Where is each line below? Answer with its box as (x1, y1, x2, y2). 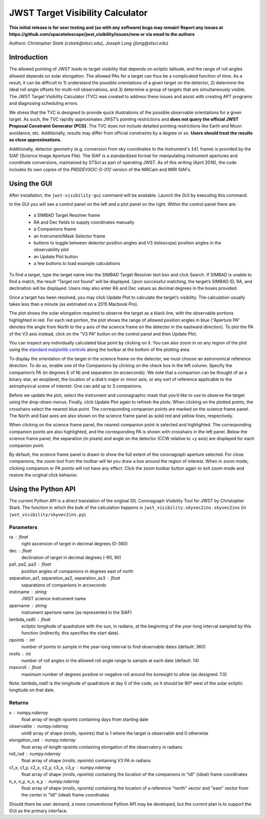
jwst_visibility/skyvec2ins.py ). (9, 511, 87, 517)
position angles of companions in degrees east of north (21, 568, 133, 574)
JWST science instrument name (21, 596, 86, 602)
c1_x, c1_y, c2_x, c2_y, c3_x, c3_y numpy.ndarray (9, 765, 111, 770)
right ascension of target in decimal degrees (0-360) (21, 541, 128, 547)
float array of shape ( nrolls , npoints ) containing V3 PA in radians (21, 758, 151, 764)
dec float (9, 548, 32, 554)
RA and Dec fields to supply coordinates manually (33, 219, 134, 225)
